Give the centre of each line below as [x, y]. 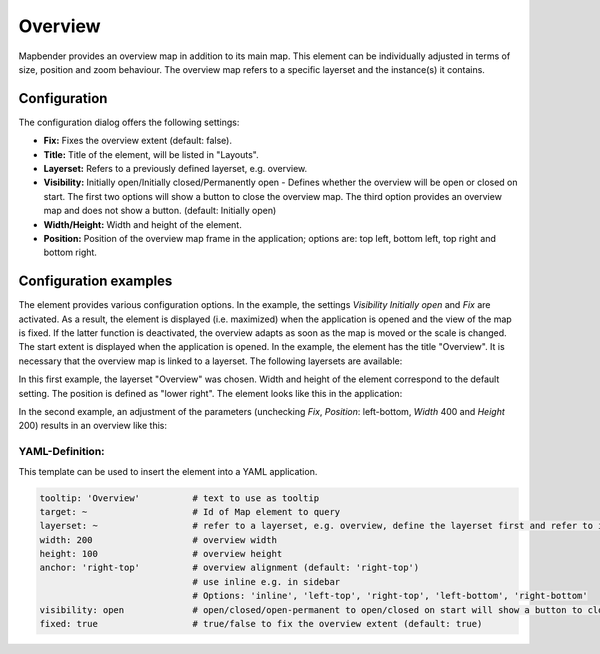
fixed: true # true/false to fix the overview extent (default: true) [261, 624]
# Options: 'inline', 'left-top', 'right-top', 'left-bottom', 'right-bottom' [390, 596]
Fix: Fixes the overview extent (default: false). [137, 141]
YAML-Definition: [61, 452]
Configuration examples [95, 281]
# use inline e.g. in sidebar [266, 581]
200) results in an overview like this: [93, 426]
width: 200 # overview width [158, 539]
